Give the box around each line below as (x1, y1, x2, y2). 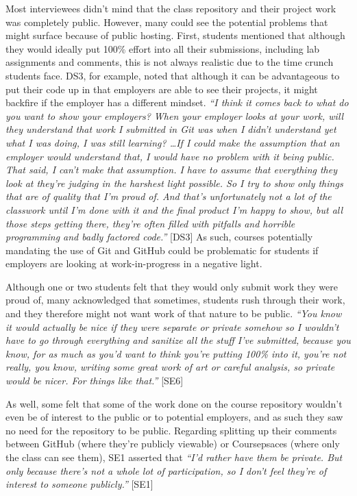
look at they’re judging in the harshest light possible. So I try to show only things (5, 175, 343, 190)
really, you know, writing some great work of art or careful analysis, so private (5, 360, 335, 374)
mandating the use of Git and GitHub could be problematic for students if (5, 243, 319, 257)
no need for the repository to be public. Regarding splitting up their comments (5, 423, 337, 437)
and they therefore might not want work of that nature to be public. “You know (5, 306, 342, 321)
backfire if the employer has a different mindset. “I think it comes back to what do (5, 95, 349, 110)
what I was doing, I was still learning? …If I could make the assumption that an (5, 135, 340, 149)
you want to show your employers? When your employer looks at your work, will (5, 108, 344, 123)
